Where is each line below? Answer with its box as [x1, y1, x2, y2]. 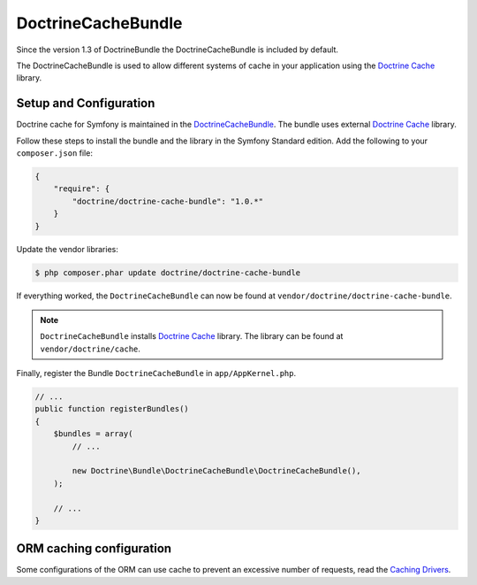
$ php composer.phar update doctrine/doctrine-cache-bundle [34, 267, 301, 278]
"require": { [53, 184, 110, 194]
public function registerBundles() [34, 404, 189, 414]
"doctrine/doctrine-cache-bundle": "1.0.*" [72, 196, 264, 206]
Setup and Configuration [16, 96, 155, 111]
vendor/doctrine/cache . [40, 343, 141, 354]
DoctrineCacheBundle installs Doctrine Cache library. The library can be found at [40, 331, 344, 342]
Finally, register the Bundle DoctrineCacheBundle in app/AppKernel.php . [16, 368, 297, 379]
